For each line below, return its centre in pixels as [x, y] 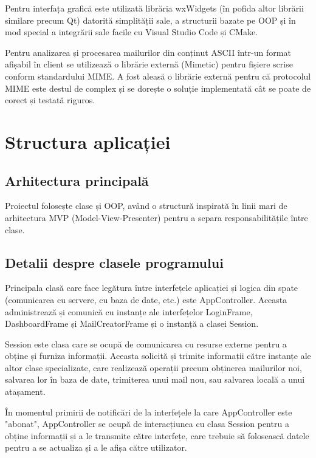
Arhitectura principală [77, 180]
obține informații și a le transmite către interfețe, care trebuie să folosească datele [157, 435]
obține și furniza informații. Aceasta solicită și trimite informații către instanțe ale [158, 356]
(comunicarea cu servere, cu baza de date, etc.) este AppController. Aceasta [146, 299]
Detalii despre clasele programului [114, 262]
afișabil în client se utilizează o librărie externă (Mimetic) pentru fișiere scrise [149, 64]
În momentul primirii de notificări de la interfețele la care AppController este [149, 412]
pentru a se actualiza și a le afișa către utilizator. [96, 447]
